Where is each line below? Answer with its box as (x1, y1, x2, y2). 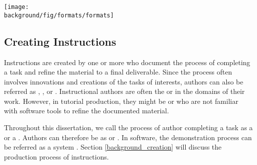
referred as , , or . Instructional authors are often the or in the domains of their (4, 86, 245, 96)
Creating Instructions (4, 33, 116, 49)
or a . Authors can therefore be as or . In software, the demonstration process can (4, 132, 252, 142)
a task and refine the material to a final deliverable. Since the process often (4, 67, 232, 77)
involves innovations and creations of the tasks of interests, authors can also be (4, 76, 244, 86)
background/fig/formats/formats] (4, 11, 114, 19)
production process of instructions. (4, 151, 109, 162)
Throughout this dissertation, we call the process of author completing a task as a (4, 122, 253, 133)
